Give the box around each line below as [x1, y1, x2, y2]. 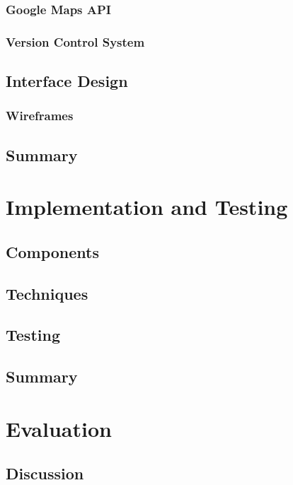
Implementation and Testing [6, 192, 288, 221]
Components [6, 240, 99, 262]
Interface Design [6, 70, 128, 92]
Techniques [6, 282, 88, 304]
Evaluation [6, 414, 112, 443]
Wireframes [6, 107, 74, 124]
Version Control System [6, 33, 145, 50]
